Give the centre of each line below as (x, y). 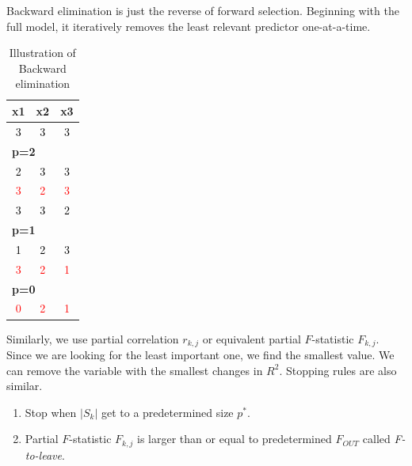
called (376, 439)
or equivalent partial (252, 338)
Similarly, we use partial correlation (93, 338)
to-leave (43, 455)
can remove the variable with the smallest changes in (135, 370)
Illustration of (42, 53)
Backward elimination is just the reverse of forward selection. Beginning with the (203, 10)
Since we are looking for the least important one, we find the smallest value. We (200, 354)
